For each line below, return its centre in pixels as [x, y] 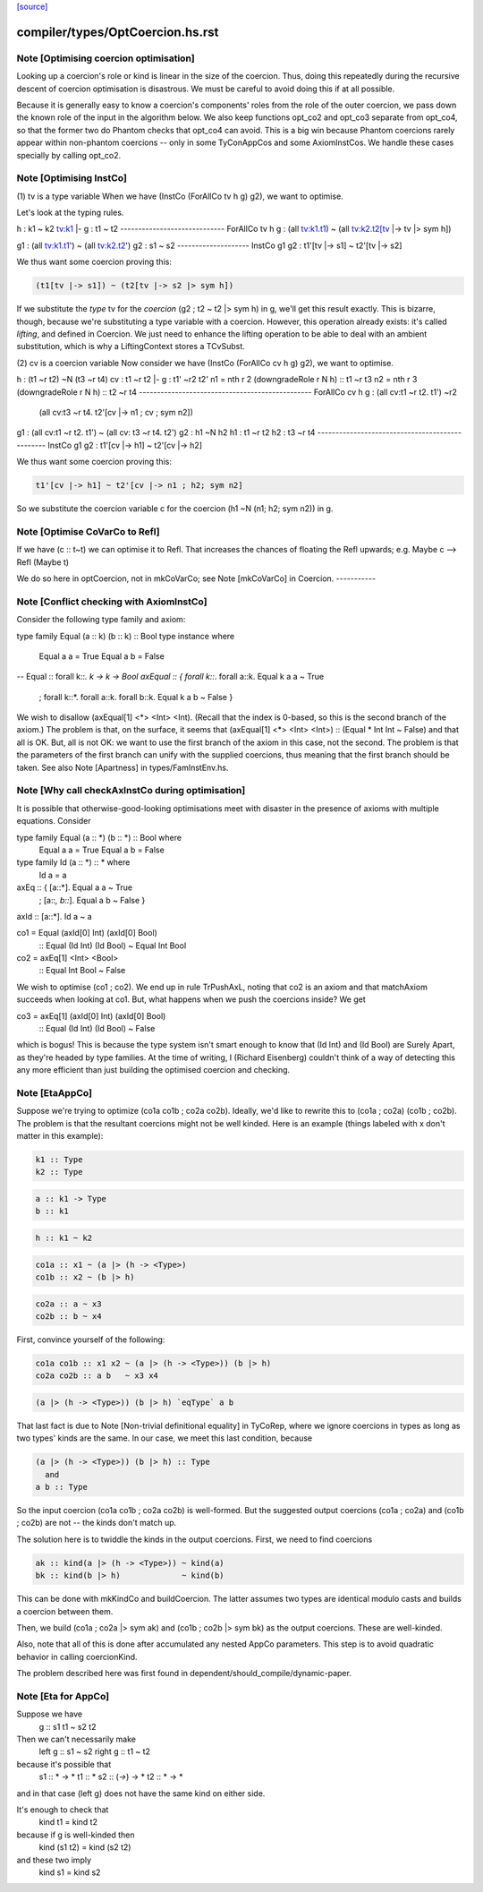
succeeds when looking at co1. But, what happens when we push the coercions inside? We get [191, 999]
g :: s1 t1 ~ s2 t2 [68, 1726]
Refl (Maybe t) [43, 562]
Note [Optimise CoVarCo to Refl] [88, 531]
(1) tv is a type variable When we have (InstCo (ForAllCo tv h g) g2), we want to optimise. [180, 196]
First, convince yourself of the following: [91, 1340]
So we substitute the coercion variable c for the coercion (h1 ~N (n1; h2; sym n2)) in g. [175, 509]
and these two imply [54, 1860]
